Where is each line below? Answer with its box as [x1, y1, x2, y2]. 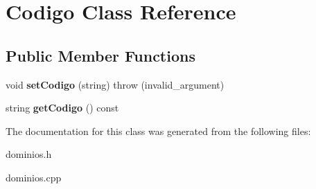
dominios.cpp [6, 170, 62, 184]
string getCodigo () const [6, 100, 119, 115]
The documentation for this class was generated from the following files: [6, 123, 311, 138]
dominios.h [6, 147, 52, 161]
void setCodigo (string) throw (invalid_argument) [6, 77, 225, 91]
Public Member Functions [6, 44, 195, 66]
